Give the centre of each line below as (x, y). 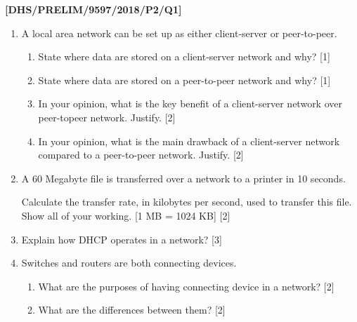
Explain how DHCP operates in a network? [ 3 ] (122, 239)
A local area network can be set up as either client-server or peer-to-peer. (179, 33)
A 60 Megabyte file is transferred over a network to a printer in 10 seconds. (183, 178)
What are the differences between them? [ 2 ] (132, 310)
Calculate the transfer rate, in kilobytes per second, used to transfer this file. (187, 202)
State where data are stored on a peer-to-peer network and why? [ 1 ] (184, 80)
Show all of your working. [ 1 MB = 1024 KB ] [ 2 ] (126, 215)
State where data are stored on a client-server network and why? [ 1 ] (184, 56)
